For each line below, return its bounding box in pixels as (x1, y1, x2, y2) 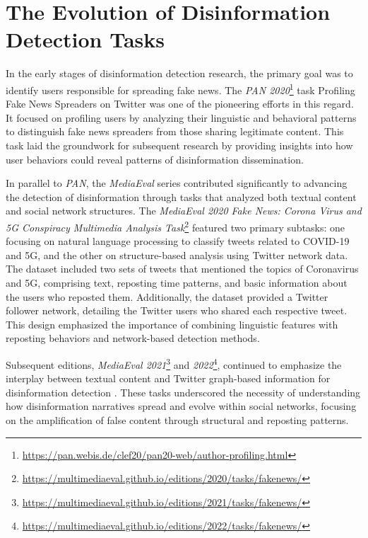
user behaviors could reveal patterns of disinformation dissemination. (6, 151, 304, 166)
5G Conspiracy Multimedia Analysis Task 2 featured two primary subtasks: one (6, 217, 345, 234)
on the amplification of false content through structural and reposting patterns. (6, 412, 349, 427)
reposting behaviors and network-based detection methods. (6, 331, 260, 345)
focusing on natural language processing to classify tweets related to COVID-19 (6, 234, 350, 248)
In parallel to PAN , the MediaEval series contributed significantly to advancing (6, 176, 348, 190)
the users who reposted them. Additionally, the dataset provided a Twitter (6, 289, 328, 304)
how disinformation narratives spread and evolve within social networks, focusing (6, 399, 357, 413)
